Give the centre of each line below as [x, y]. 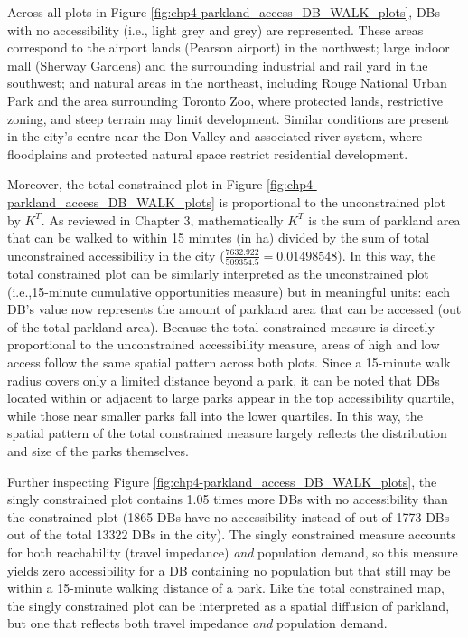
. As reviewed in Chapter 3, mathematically [162, 219]
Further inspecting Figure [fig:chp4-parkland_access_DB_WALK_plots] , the [222, 481]
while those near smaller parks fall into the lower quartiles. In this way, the [215, 415]
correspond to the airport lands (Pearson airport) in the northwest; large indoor [229, 48]
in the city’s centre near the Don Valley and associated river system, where [215, 136]
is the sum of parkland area [384, 219]
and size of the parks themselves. [98, 450]
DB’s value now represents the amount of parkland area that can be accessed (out [234, 309]
